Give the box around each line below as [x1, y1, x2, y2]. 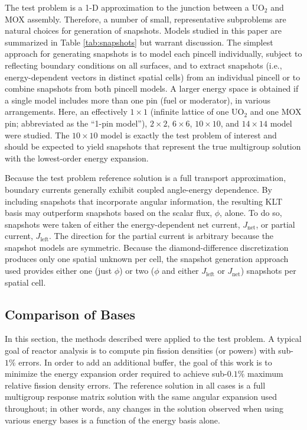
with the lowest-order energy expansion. [5, 151, 149, 164]
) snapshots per [240, 264, 296, 277]
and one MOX [250, 105, 302, 118]
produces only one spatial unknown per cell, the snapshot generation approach [5, 253, 289, 265]
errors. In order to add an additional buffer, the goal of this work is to [18, 355, 272, 368]
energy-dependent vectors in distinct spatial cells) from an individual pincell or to [5, 70, 301, 83]
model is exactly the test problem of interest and [100, 128, 277, 141]
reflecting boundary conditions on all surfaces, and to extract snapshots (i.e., [5, 59, 282, 71]
